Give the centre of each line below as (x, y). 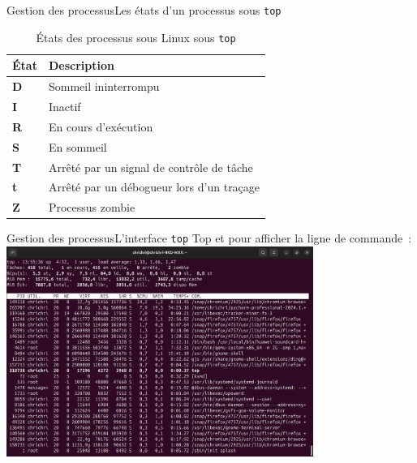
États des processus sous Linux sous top (136, 37)
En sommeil (77, 146)
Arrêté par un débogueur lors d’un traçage (154, 187)
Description (81, 65)
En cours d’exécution (101, 126)
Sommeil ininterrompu (104, 86)
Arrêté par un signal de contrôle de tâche (150, 167)
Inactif (64, 106)
